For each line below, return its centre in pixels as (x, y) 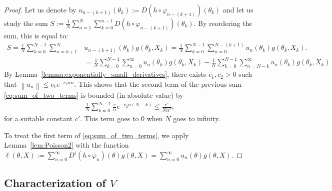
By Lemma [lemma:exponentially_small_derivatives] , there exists (105, 74)
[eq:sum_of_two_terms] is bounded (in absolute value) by (94, 95)
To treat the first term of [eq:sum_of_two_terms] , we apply (96, 135)
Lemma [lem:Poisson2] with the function (66, 145)
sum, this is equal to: (36, 35)
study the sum (26, 23)
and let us (238, 9)
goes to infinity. (197, 118)
